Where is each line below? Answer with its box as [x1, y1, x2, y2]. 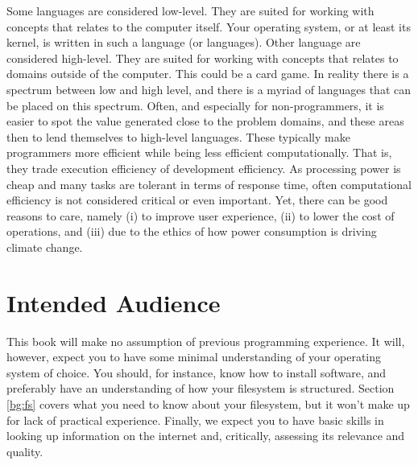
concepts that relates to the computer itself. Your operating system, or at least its [6, 18, 411, 35]
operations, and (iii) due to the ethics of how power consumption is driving [6, 223, 377, 240]
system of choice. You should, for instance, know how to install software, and [6, 364, 387, 381]
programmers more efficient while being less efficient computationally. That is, [6, 144, 392, 161]
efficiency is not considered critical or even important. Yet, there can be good [6, 191, 388, 208]
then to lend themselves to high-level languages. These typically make [6, 128, 350, 145]
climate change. [6, 238, 83, 255]
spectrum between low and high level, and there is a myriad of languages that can [6, 80, 411, 97]
